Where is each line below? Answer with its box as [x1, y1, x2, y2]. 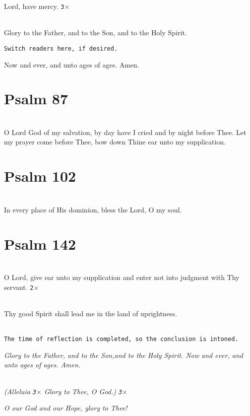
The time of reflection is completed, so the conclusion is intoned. [4, 336, 239, 343]
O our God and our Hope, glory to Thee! [4, 403, 127, 413]
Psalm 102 [4, 166, 76, 186]
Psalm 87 [4, 88, 68, 109]
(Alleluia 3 [4, 386, 37, 396]
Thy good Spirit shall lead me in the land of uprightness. [4, 308, 177, 318]
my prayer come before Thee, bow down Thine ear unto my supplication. [4, 137, 226, 147]
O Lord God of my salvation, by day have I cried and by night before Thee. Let [4, 127, 247, 137]
